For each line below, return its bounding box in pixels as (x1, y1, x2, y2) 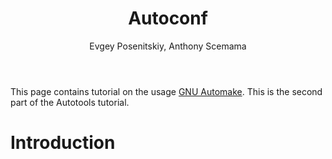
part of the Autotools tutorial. (10, 96, 130, 108)
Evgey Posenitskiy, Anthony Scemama (89, 40, 247, 52)
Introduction (10, 132, 116, 154)
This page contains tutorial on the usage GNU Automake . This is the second (10, 85, 323, 97)
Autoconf (128, 7, 208, 30)
